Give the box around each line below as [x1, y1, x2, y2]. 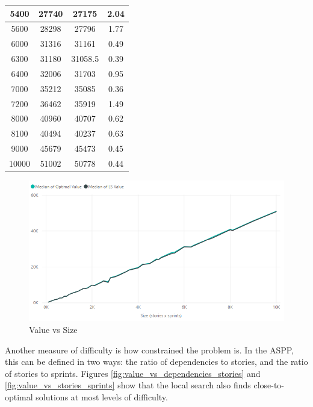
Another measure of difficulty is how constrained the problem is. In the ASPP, [5, 343, 294, 356]
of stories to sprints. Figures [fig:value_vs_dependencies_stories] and [5, 367, 261, 379]
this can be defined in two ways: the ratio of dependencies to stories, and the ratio [5, 355, 308, 368]
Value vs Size [29, 323, 78, 335]
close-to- [253, 379, 285, 391]
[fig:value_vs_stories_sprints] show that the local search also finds [5, 379, 251, 391]
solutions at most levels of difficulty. [36, 390, 168, 403]
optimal [5, 390, 33, 403]
